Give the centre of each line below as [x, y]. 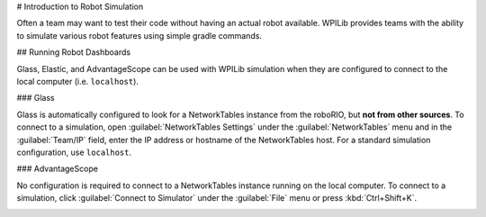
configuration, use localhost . [74, 152]
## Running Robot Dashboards [73, 52]
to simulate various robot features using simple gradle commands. [139, 35]
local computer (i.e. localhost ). [78, 81]
